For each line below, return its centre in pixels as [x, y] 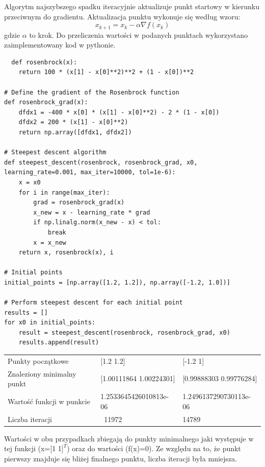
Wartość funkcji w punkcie [49, 401]
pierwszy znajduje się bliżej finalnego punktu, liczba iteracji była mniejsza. [121, 458]
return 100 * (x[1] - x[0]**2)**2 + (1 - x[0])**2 [106, 72]
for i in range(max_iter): [64, 192]
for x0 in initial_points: [50, 323]
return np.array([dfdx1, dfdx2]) [75, 132]
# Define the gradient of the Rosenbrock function [92, 92]
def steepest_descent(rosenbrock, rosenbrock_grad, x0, [101, 162]
